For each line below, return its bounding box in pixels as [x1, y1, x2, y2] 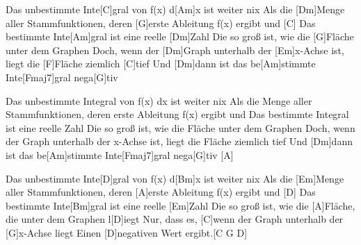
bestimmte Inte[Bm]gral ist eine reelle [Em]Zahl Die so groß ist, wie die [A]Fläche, [6, 198, 355, 212]
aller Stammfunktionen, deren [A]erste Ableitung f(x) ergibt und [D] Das [6, 185, 316, 199]
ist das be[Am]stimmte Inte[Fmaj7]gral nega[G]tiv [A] [6, 147, 234, 162]
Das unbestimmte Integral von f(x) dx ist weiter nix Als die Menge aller [6, 93, 312, 108]
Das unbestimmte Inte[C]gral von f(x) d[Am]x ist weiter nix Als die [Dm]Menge [6, 2, 345, 16]
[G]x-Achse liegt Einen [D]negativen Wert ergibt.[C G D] [6, 225, 248, 239]
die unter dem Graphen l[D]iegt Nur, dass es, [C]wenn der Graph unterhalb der [6, 212, 344, 226]
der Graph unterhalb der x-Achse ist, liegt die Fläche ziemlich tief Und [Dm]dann [6, 134, 353, 149]
